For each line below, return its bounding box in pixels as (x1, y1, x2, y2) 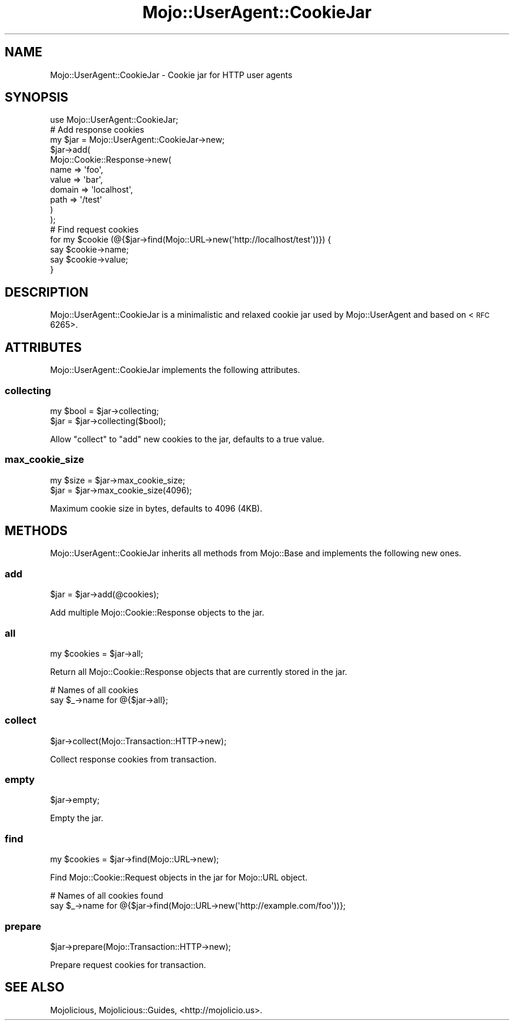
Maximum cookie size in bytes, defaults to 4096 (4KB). (50, 503, 262, 513)
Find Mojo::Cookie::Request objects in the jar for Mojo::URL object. (50, 872, 307, 883)
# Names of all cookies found (50, 890, 164, 901)
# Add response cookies (50, 125, 144, 135)
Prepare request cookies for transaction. (50, 959, 206, 970)
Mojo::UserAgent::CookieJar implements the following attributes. (50, 365, 300, 375)
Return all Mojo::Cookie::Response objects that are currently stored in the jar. (50, 666, 347, 677)
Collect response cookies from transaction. (50, 754, 217, 764)
